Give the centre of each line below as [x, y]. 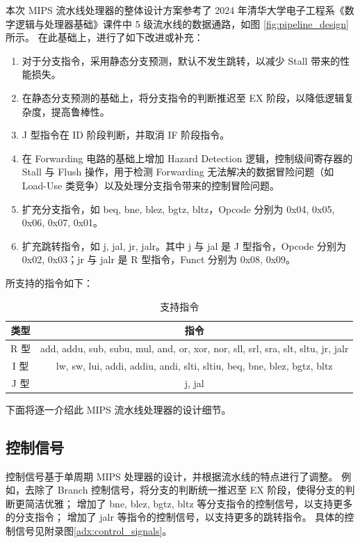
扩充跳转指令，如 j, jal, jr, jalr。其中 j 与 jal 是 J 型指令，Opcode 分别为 [184, 245]
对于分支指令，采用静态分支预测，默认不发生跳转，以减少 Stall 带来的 [181, 60]
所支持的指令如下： [49, 282]
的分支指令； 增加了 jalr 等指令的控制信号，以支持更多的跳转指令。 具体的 [175, 517]
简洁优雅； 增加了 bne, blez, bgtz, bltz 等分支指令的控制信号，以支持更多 [189, 503]
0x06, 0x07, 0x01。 [63, 222]
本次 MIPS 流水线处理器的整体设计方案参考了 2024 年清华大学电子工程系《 [175, 10]
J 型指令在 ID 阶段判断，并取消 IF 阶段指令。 [126, 135]
